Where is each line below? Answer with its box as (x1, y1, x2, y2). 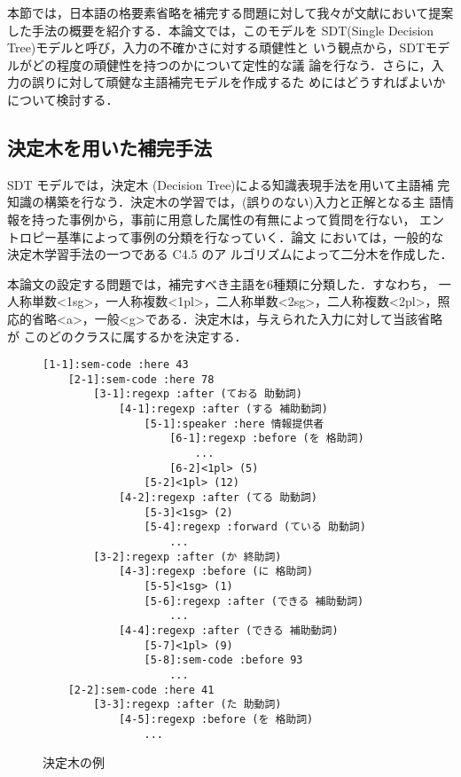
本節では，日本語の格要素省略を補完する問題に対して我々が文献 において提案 (7, 4, 454, 21)
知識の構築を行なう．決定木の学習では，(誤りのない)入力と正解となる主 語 (7, 192, 442, 211)
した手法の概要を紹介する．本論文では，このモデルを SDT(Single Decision (7, 20, 434, 39)
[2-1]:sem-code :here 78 (67, 373, 215, 386)
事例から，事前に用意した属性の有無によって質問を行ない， (68, 209, 416, 228)
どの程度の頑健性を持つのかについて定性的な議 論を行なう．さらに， (31, 55, 432, 74)
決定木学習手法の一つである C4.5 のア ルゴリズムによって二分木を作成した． (7, 245, 453, 263)
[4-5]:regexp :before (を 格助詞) (118, 712, 314, 726)
